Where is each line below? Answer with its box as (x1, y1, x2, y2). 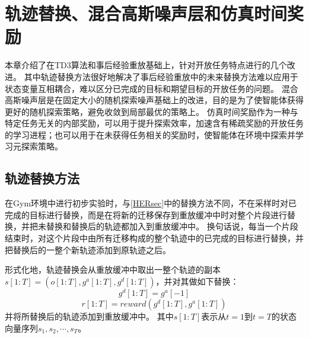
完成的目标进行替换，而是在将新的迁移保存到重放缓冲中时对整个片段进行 (5, 208, 287, 221)
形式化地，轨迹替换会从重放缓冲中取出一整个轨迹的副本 (5, 263, 221, 276)
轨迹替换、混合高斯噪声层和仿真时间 (5, 1, 288, 25)
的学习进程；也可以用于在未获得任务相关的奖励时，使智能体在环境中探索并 (5, 128, 295, 141)
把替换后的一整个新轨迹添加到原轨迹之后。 (5, 243, 171, 256)
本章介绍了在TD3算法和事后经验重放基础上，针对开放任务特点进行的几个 (5, 59, 287, 71)
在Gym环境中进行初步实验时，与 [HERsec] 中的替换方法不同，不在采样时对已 (5, 197, 297, 209)
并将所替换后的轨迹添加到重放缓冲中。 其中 (5, 310, 174, 322)
